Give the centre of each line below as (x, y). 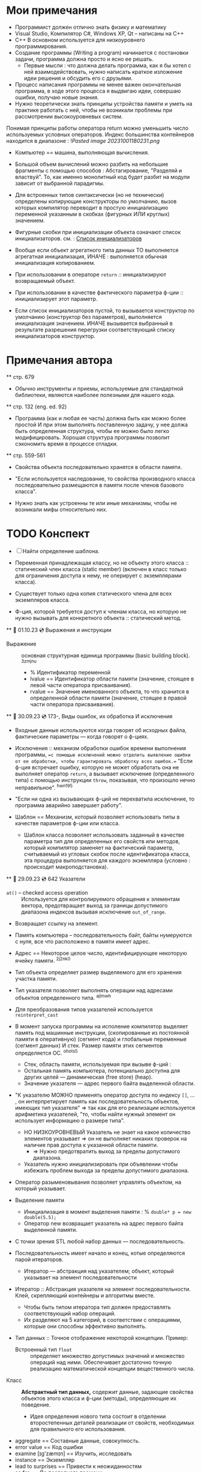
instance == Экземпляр (45, 1460)
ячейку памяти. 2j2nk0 (43, 960)
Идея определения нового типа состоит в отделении (98, 1416)
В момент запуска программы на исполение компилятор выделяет (101, 1026)
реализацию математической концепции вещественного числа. (112, 1369)
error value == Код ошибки (49, 1447)
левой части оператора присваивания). (81, 685)
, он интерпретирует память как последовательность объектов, (97, 1101)
